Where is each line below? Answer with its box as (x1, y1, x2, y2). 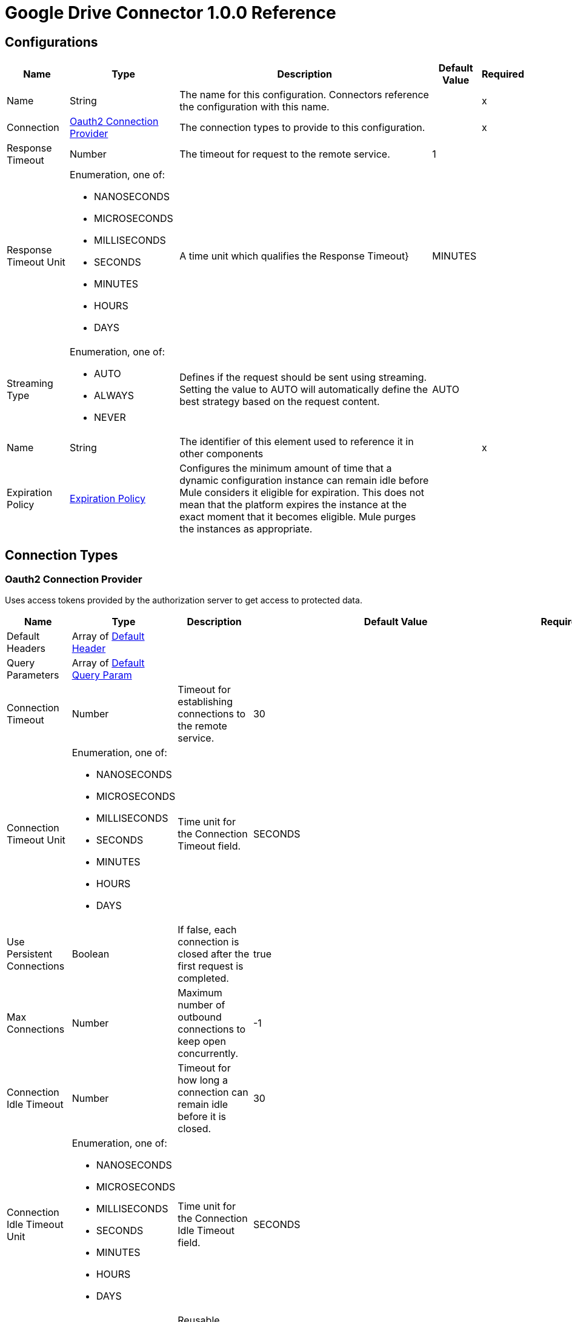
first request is (178, 960, 244, 973)
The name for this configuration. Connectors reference (179, 89, 429, 101)
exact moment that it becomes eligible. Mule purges (179, 511, 416, 523)
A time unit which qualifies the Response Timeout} (179, 250, 409, 263)
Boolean (71, 948, 110, 961)
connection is (178, 936, 239, 948)
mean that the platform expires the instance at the (179, 498, 407, 511)
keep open (178, 1035, 226, 1048)
